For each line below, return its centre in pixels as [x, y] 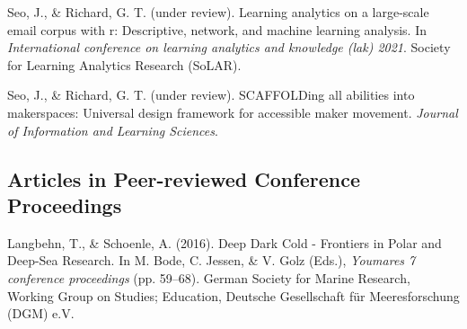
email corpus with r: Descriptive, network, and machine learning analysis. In [217, 29]
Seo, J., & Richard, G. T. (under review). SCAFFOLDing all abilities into [211, 95]
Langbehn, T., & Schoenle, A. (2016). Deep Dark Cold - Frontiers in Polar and [225, 242]
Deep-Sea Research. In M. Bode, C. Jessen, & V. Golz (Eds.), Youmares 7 [211, 260]
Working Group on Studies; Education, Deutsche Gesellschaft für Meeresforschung [233, 295]
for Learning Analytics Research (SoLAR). [124, 64]
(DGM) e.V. [41, 313]
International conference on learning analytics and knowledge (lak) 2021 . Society [229, 47]
